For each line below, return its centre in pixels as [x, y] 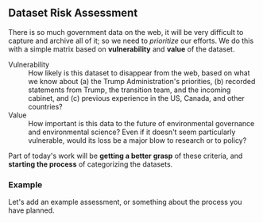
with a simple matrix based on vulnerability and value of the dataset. [122, 49]
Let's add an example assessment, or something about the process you [125, 202]
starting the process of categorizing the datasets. [91, 164]
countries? [46, 106]
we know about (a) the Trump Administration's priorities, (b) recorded [142, 81]
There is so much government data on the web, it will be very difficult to [126, 32]
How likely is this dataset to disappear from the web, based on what [139, 73]
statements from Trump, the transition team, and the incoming [130, 90]
